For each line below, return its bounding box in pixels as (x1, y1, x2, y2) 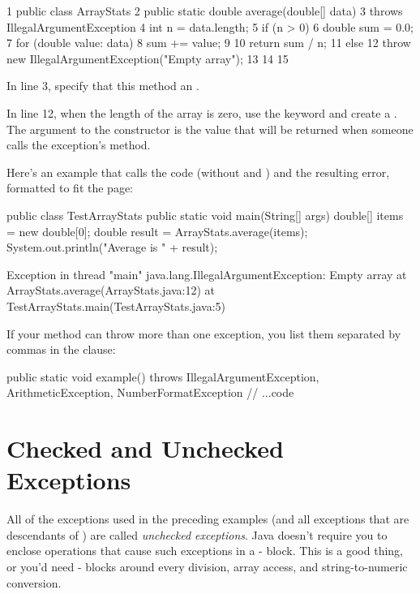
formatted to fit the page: (6, 179, 133, 196)
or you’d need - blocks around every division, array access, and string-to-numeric (6, 557, 408, 575)
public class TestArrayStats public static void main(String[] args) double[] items (6, 206, 404, 223)
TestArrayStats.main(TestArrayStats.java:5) (6, 297, 225, 314)
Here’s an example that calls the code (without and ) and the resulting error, (6, 163, 390, 180)
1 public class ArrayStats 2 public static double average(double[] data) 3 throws (6, 2, 403, 19)
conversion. (6, 574, 62, 591)
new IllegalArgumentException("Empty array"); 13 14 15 (6, 49, 289, 67)
